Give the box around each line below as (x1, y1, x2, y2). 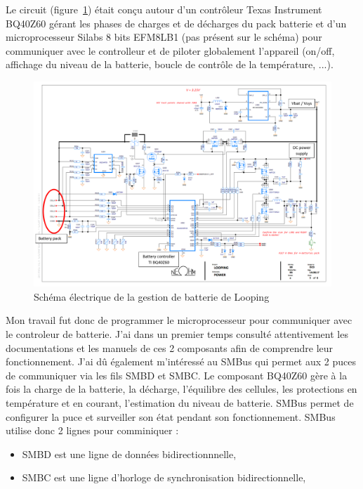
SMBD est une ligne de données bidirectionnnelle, (22, 446, 237, 461)
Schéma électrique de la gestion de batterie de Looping (34, 289, 270, 304)
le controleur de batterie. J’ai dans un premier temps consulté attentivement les (6, 327, 348, 341)
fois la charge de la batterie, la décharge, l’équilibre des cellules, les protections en (6, 382, 357, 396)
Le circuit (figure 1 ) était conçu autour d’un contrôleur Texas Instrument (6, 2, 322, 16)
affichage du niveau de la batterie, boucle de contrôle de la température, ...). (6, 57, 334, 72)
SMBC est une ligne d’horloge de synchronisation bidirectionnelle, (22, 470, 306, 485)
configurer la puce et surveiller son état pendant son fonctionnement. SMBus (6, 409, 336, 424)
